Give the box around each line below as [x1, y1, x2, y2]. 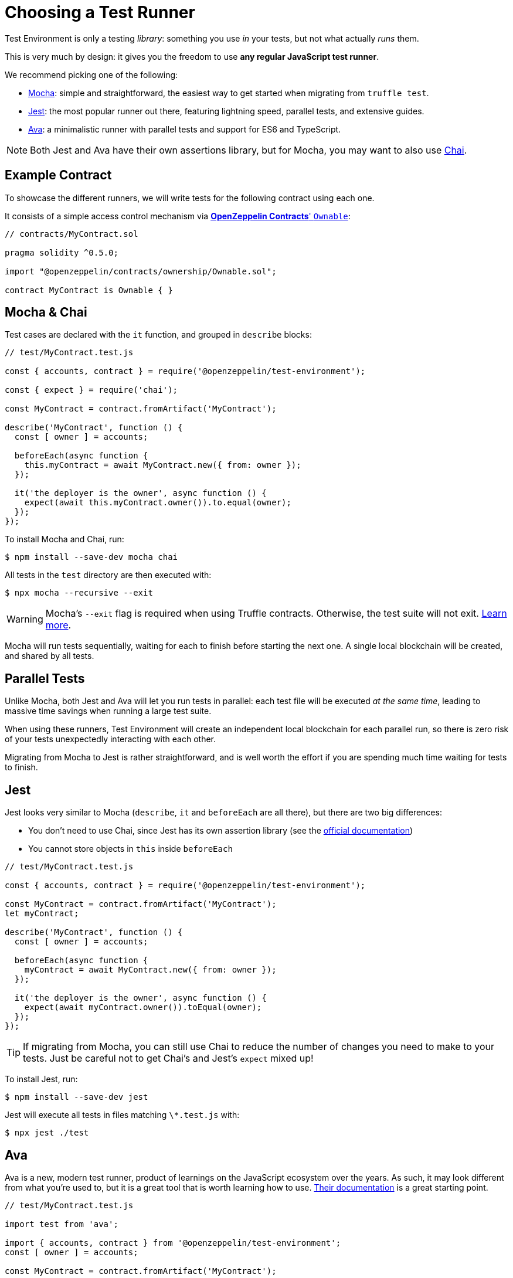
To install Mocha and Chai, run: [5, 534, 124, 545]
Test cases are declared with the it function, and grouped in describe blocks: [5, 329, 312, 340]
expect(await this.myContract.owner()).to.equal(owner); [24, 498, 291, 508]
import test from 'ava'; [5, 1219, 118, 1229]
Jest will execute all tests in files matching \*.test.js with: [5, 1110, 240, 1120]
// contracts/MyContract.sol [5, 229, 138, 239]
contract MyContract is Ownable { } [5, 285, 173, 295]
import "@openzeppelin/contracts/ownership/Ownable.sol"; [5, 266, 277, 276]
